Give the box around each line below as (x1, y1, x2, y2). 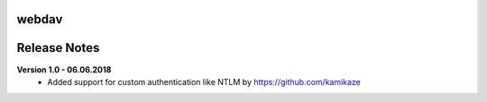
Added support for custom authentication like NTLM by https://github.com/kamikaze (47, 76, 361, 87)
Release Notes (16, 40, 100, 55)
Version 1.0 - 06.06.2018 (16, 64, 112, 75)
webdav (16, 12, 63, 27)
